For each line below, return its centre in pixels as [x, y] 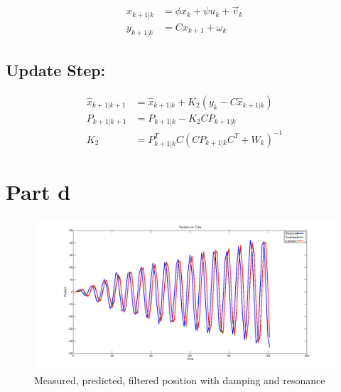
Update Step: [56, 69]
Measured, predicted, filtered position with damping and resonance [180, 380]
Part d [38, 191]
